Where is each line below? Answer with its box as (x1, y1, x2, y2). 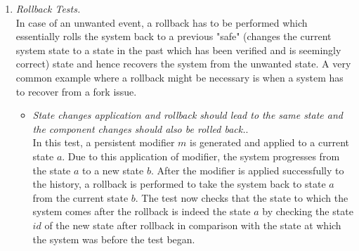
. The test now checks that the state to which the (135, 190, 348, 205)
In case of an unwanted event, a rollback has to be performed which (15, 15, 308, 30)
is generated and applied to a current (190, 135, 349, 150)
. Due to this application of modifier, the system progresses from (62, 148, 340, 163)
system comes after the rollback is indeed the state (32, 204, 251, 219)
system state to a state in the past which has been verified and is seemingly (15, 42, 341, 57)
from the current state (32, 190, 129, 205)
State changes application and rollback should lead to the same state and (32, 108, 343, 122)
